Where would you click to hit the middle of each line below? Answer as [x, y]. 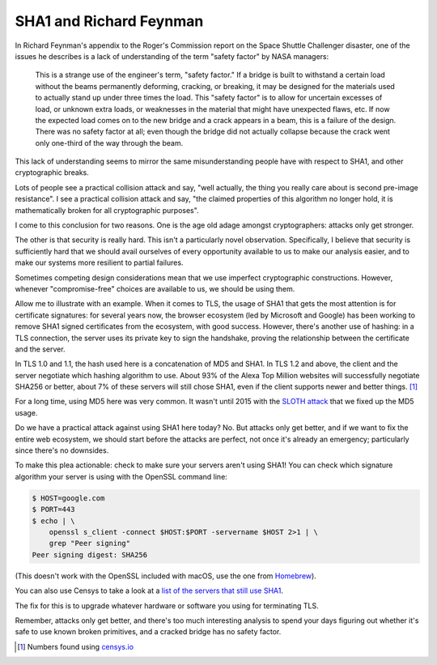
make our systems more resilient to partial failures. [99, 262]
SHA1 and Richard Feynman [109, 21]
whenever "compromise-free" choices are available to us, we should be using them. [155, 288]
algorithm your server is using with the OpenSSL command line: [121, 476]
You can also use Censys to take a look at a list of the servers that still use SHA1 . [149, 590]
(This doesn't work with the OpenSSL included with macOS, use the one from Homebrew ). [166, 576]
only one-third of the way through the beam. [109, 143]
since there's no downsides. [62, 450]
